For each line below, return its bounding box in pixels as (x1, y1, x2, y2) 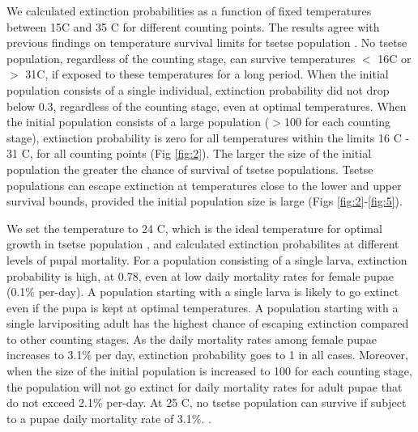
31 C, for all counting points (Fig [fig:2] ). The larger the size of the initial (6, 145, 372, 162)
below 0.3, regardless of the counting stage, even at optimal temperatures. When (6, 97, 407, 114)
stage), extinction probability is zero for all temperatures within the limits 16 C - (6, 129, 410, 146)
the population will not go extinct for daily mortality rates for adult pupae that (6, 378, 403, 395)
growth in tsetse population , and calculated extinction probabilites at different (6, 235, 399, 252)
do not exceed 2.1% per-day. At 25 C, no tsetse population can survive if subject (6, 394, 407, 411)
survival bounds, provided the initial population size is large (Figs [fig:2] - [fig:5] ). (6, 193, 403, 210)
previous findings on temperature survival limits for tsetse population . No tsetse (6, 34, 407, 51)
